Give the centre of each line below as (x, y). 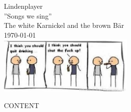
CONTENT (22, 105)
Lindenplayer (23, 6)
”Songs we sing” (28, 15)
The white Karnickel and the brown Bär (64, 25)
